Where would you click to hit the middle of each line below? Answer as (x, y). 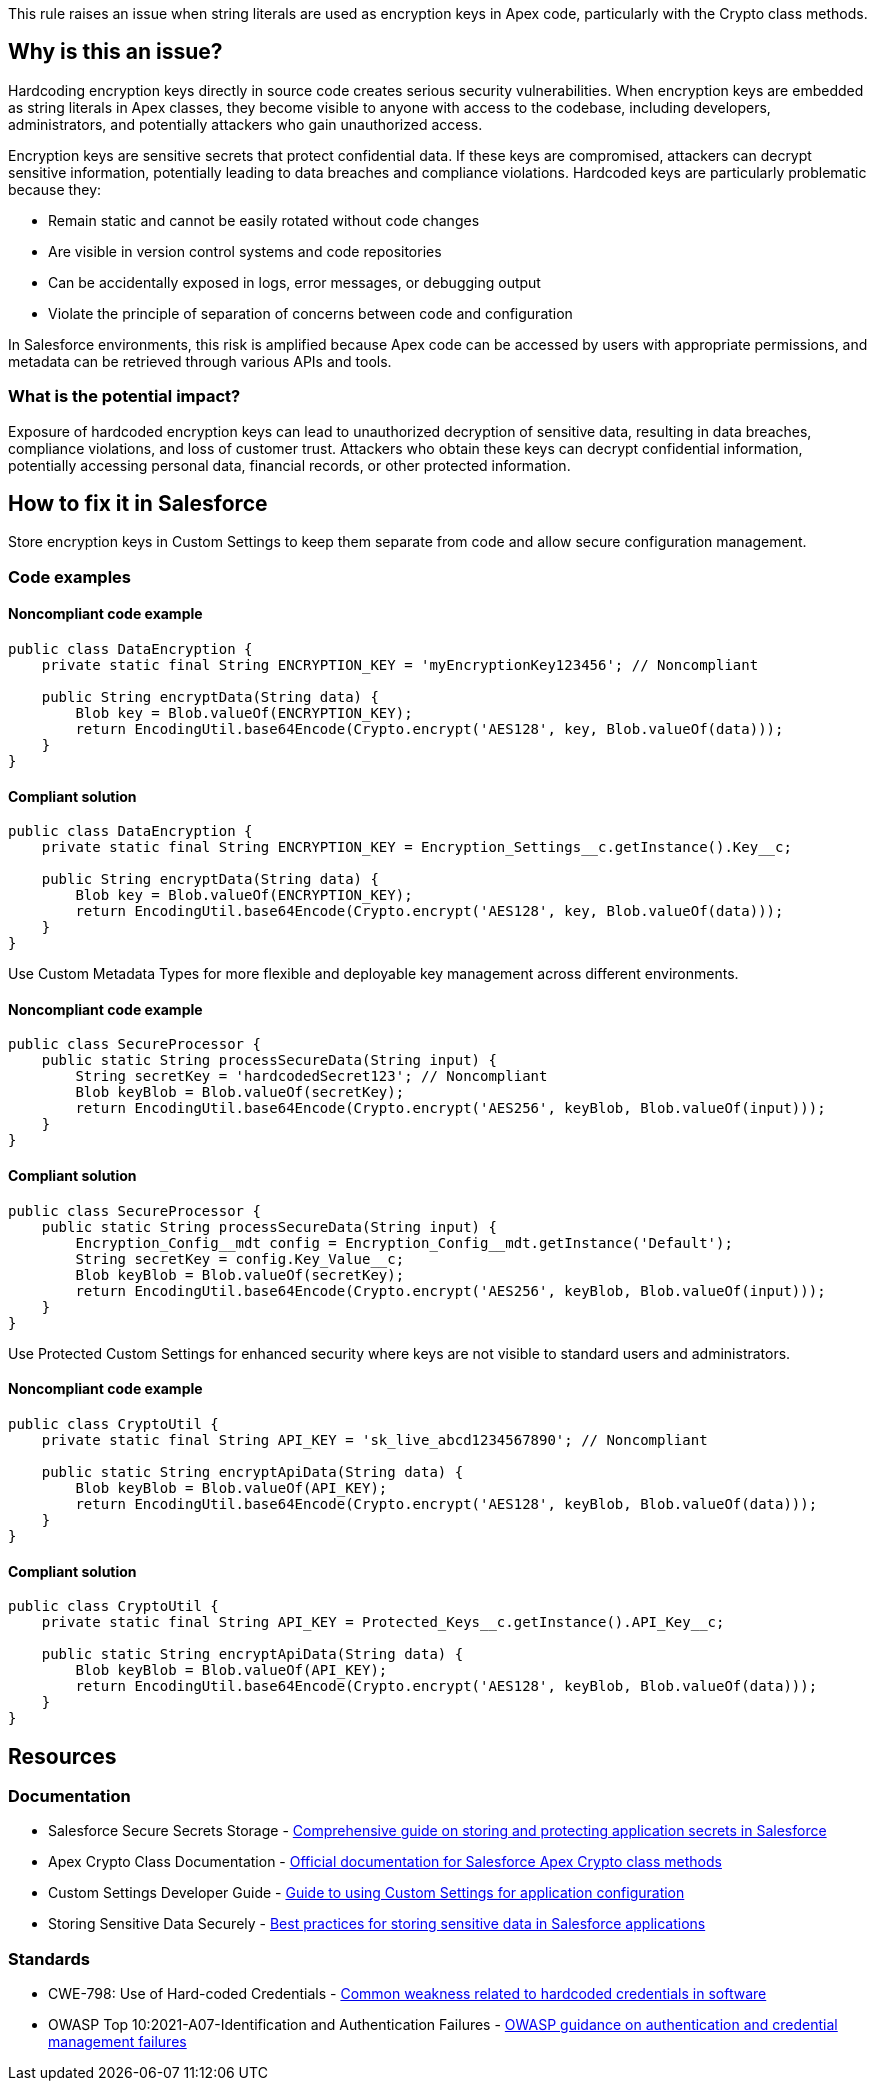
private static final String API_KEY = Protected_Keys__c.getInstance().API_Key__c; (383, 1622)
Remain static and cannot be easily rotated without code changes (264, 220)
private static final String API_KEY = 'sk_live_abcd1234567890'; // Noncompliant (374, 1439)
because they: (55, 189)
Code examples (70, 576)
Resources (62, 1756)
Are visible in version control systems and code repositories (245, 251)
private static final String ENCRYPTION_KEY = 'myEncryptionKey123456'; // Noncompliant (400, 665)
